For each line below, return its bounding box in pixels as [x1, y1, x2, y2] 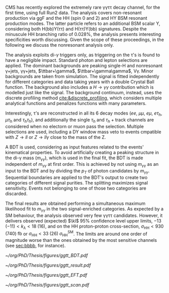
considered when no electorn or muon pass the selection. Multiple [5, 123, 144, 129]
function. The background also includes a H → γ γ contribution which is [5, 84, 154, 90]
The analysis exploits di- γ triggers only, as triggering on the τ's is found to [5, 52, 160, 58]
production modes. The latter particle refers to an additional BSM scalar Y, [5, 20, 161, 26]
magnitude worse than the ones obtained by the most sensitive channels [5, 237, 157, 243]
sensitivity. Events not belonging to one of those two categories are [5, 185, 146, 191]
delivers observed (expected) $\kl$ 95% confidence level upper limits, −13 [5, 217, 161, 224]
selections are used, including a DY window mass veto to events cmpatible [5, 129, 161, 135]
